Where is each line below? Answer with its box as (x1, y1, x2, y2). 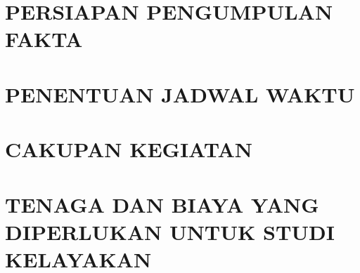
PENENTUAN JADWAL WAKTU (5, 79, 355, 108)
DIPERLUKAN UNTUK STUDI (5, 217, 335, 246)
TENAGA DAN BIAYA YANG (5, 189, 319, 218)
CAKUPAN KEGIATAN (5, 135, 252, 164)
